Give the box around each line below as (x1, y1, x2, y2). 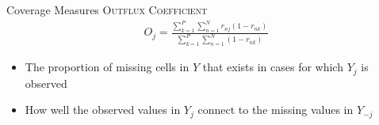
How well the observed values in (25, 101, 181, 118)
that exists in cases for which (202, 59, 343, 75)
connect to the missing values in (197, 101, 354, 118)
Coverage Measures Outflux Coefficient (6, 2, 208, 17)
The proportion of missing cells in (25, 59, 189, 75)
